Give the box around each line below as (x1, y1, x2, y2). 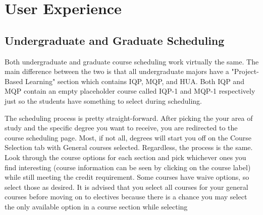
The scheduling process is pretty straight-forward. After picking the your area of (5, 112, 253, 123)
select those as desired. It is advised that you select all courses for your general (5, 181, 248, 192)
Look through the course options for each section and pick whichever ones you (5, 152, 246, 162)
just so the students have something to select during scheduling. (5, 95, 202, 106)
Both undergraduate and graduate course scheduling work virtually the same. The (5, 56, 259, 66)
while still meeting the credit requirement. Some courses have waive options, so (5, 172, 249, 182)
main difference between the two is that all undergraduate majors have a (5, 66, 229, 77)
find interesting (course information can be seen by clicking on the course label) (5, 162, 251, 172)
